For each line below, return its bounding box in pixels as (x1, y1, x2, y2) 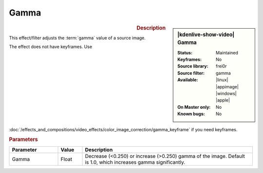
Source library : (177, 63, 208, 69)
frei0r (216, 63, 227, 69)
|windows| (216, 90, 237, 97)
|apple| (216, 97, 230, 103)
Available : (177, 77, 198, 83)
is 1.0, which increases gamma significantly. (85, 158, 186, 165)
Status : (177, 50, 192, 55)
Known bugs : (177, 111, 206, 117)
